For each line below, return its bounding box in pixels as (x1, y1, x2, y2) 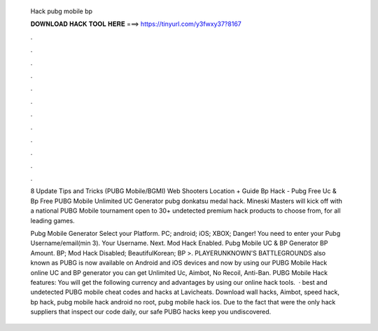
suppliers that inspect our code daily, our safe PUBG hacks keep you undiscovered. (30, 308, 272, 316)
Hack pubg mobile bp (30, 7, 93, 15)
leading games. (30, 216, 75, 225)
